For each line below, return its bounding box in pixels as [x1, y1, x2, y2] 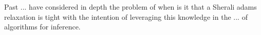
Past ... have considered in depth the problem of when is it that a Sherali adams [4, 2, 257, 12]
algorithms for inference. [4, 21, 81, 32]
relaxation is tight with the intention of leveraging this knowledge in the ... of [4, 11, 248, 22]
